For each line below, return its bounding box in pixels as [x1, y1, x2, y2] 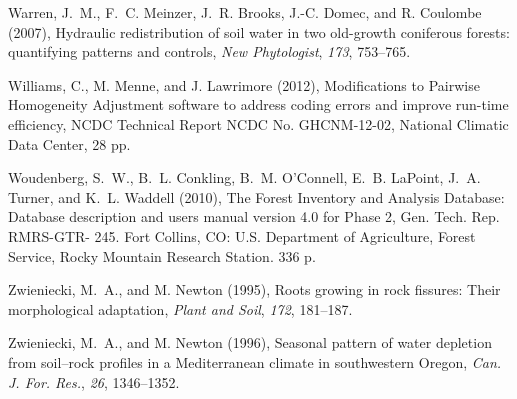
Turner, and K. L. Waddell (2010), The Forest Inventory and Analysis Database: [8, 186, 505, 207]
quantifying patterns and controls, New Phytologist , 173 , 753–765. [8, 41, 411, 62]
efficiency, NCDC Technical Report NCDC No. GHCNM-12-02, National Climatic [8, 113, 509, 134]
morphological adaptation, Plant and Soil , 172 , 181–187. [8, 298, 353, 319]
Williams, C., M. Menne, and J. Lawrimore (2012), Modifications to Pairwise [8, 74, 480, 95]
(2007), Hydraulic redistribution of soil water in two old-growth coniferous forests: [8, 21, 510, 42]
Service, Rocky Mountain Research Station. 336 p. [8, 245, 316, 266]
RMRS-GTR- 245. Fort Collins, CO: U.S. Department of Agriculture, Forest [8, 225, 476, 246]
